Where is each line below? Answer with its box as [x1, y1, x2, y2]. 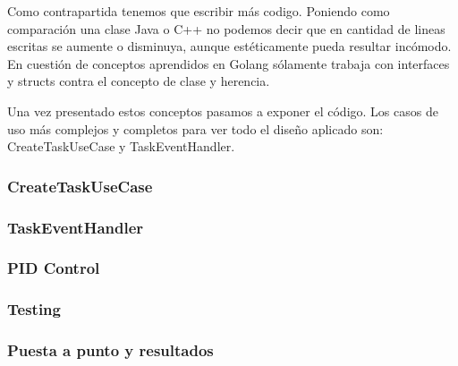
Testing [7, 298, 61, 320]
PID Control [7, 257, 100, 279]
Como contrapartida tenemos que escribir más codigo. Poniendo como [7, 2, 390, 20]
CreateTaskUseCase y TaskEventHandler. [7, 137, 235, 156]
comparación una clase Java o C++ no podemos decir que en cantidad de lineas [7, 19, 445, 38]
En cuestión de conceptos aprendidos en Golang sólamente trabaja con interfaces [7, 54, 450, 72]
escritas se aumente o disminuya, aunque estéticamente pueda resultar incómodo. [7, 37, 452, 55]
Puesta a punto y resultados [7, 339, 214, 362]
